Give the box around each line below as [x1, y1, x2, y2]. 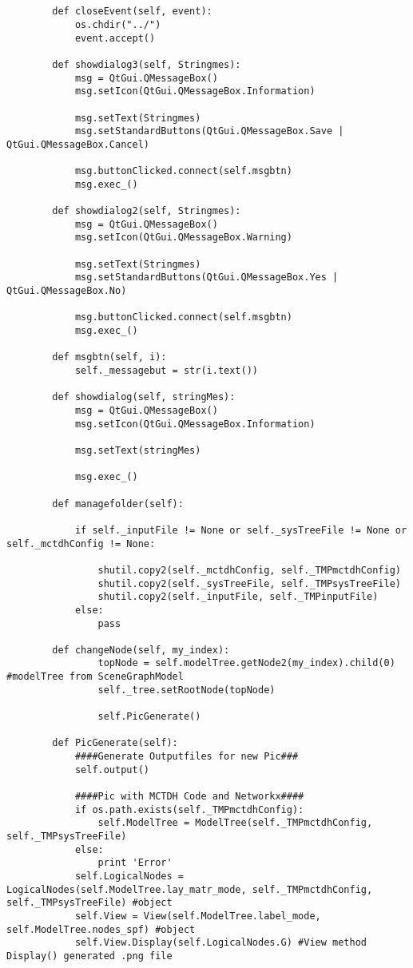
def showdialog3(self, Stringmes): [52, 58, 241, 70]
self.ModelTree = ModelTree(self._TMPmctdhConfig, [97, 817, 373, 829]
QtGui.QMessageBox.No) [6, 285, 127, 297]
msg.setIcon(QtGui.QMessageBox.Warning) [74, 232, 292, 244]
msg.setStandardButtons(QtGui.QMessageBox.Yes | [74, 272, 339, 284]
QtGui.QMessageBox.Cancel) [6, 138, 149, 150]
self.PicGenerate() [97, 711, 201, 723]
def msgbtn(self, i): [52, 351, 167, 363]
